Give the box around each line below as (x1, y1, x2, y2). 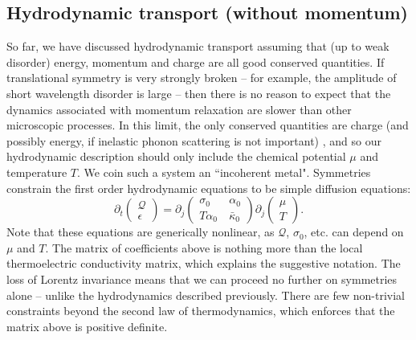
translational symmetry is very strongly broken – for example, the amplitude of (6, 69, 397, 86)
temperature (6, 163, 67, 180)
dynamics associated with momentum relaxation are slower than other (6, 100, 352, 117)
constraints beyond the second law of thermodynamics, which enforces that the (6, 302, 395, 319)
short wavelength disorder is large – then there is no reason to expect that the (6, 84, 391, 101)
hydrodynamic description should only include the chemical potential (6, 148, 346, 165)
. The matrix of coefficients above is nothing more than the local (45, 239, 363, 256)
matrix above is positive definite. (6, 317, 168, 334)
